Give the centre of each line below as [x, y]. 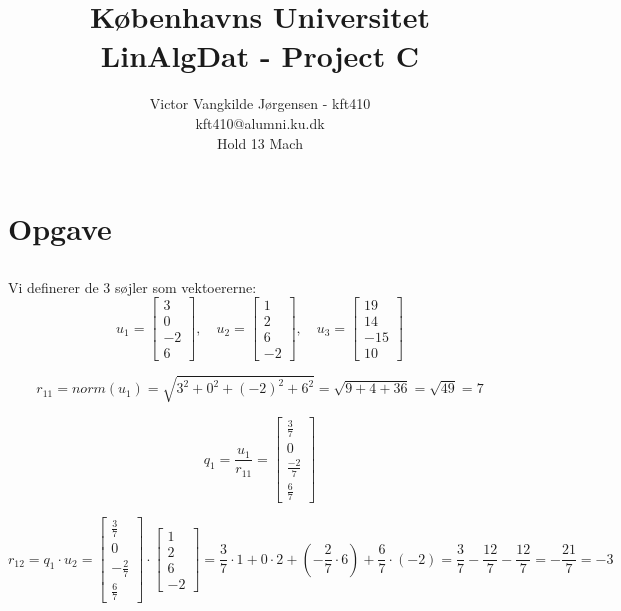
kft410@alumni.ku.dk [260, 122]
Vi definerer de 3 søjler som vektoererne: [132, 286]
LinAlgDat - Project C [260, 55]
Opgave [60, 228]
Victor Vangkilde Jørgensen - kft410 [260, 103]
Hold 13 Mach [260, 142]
